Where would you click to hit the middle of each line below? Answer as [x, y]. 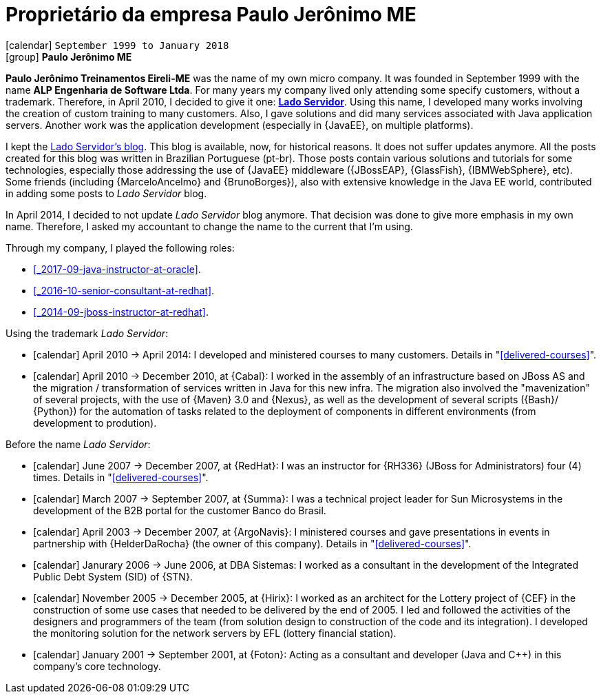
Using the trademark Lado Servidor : [87, 333]
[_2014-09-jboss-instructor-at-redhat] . [121, 312]
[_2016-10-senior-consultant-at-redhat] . [124, 290]
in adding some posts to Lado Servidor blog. [106, 193]
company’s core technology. [97, 666]
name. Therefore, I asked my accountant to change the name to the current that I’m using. [209, 226]
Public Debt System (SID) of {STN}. [113, 576]
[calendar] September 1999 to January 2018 [117, 45]
